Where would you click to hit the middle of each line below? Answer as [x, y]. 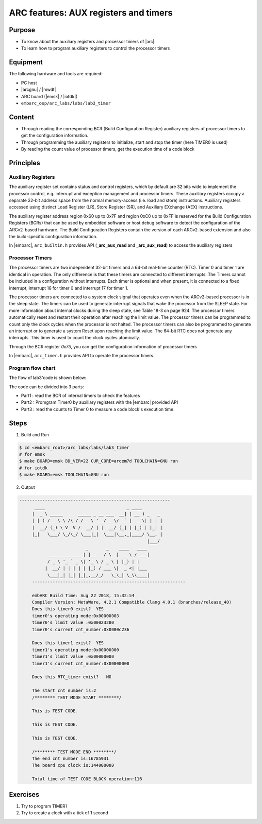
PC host [29, 83]
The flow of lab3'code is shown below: [48, 378]
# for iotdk [33, 468]
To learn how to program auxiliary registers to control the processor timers [96, 48]
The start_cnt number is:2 [64, 691]
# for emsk [32, 455]
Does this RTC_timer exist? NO [72, 677]
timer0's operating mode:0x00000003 [75, 616]
